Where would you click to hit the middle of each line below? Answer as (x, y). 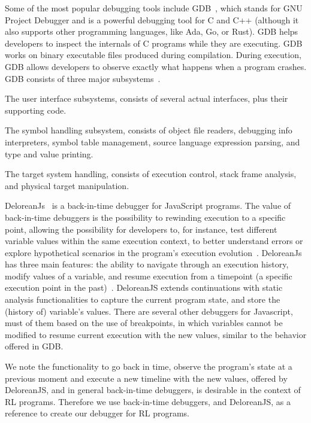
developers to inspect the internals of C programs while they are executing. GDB (154, 43)
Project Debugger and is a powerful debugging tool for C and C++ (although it (152, 19)
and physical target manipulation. (67, 185)
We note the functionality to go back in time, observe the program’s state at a (149, 366)
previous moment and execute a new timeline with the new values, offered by (146, 378)
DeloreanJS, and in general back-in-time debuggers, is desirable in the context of (153, 390)
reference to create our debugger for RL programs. (97, 413)
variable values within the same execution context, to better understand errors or (154, 241)
